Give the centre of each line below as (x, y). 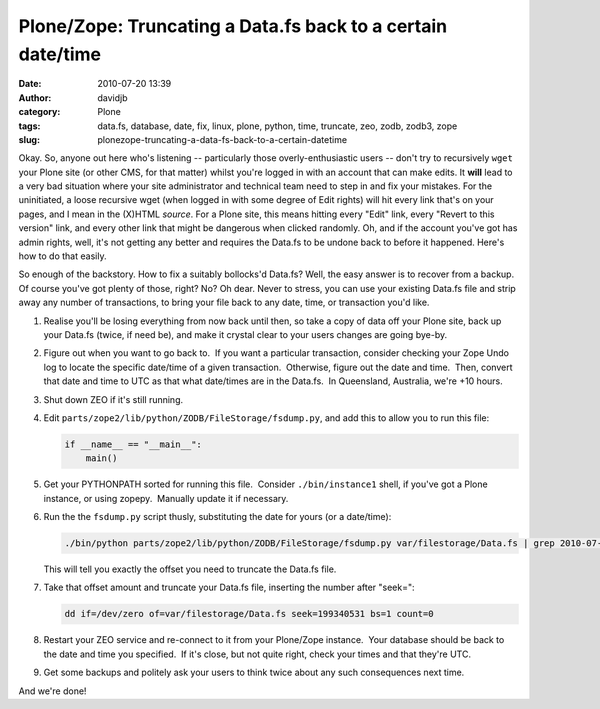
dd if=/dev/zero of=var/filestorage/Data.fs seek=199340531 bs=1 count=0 (249, 614)
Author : (35, 97)
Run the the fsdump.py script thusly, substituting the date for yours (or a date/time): (217, 517)
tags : (29, 126)
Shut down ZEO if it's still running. (113, 399)
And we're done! (52, 691)
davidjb (113, 97)
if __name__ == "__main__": (133, 444)
